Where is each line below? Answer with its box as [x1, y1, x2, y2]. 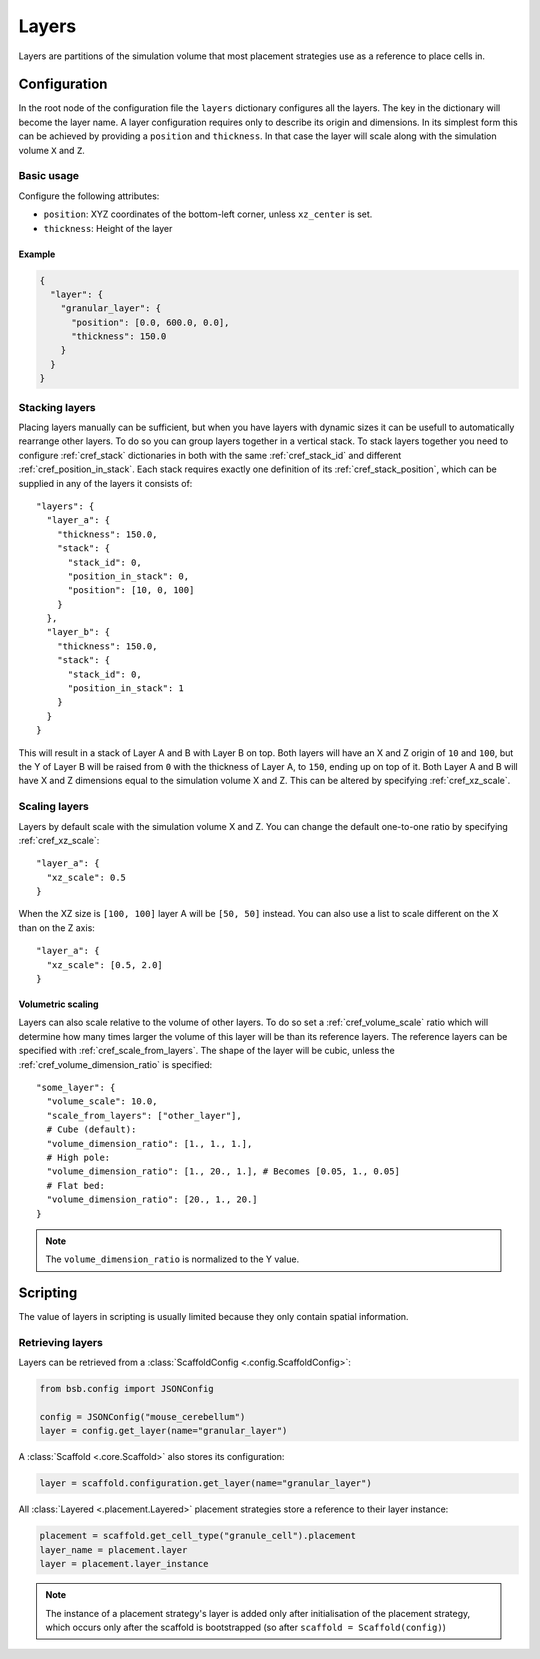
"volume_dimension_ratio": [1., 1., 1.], [46, 1138, 253, 1149]
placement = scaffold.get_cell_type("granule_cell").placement [39, 1530, 357, 1542]
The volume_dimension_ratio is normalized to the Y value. [45, 1253, 300, 1265]
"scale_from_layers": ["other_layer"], [46, 1110, 242, 1121]
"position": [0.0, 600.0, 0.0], [71, 316, 230, 328]
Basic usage [18, 169, 80, 183]
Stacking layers [18, 400, 96, 414]
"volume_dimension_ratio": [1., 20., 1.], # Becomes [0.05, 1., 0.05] [46, 1166, 400, 1177]
